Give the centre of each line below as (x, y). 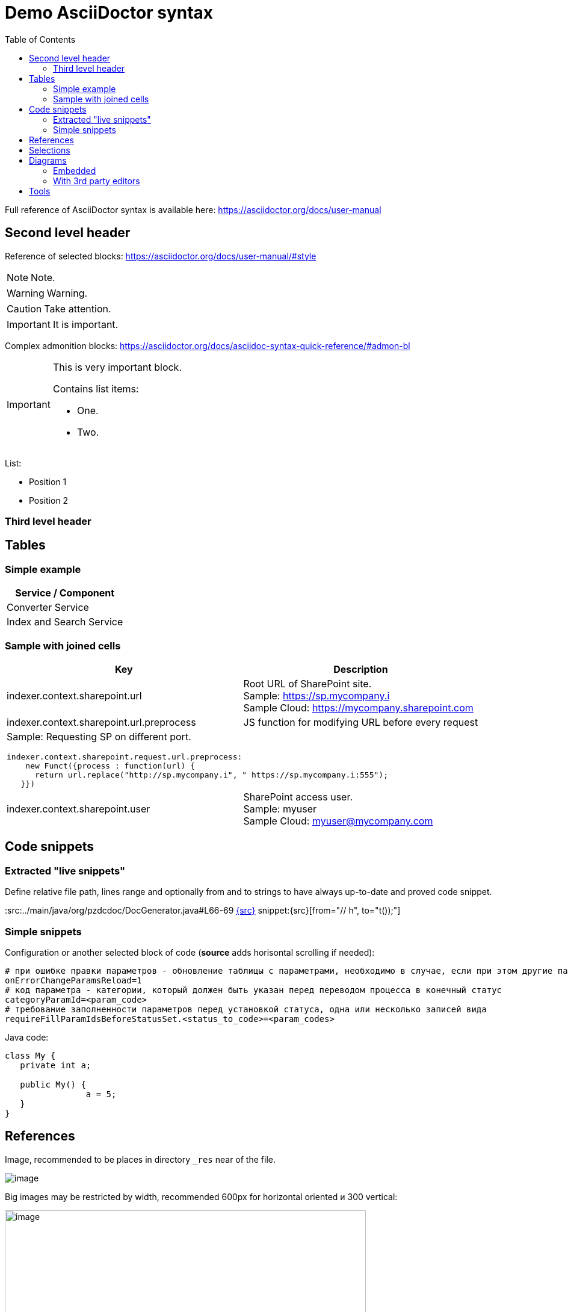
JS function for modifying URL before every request (361, 722)
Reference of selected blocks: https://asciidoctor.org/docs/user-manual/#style (161, 256)
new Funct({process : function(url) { (110, 766)
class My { (30, 1055)
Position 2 (49, 500)
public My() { (53, 1084)
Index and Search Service (65, 622)
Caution (24, 308)
